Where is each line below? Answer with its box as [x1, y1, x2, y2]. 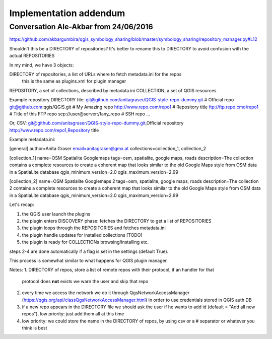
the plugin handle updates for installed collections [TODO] [22, 232, 143, 238]
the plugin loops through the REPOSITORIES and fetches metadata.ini [22, 225, 166, 231]
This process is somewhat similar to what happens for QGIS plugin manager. [9, 257, 168, 263]
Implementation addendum [9, 8, 125, 19]
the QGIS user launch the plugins [22, 211, 91, 217]
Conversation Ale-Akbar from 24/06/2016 [9, 22, 153, 31]
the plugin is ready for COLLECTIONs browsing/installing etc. [22, 239, 149, 245]
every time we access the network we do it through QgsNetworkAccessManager [22, 290, 190, 296]
